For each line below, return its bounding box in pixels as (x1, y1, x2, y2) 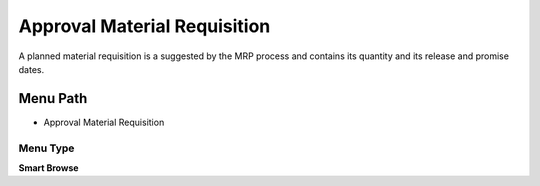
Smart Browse (18, 161, 79, 174)
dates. (18, 63, 45, 75)
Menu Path (18, 90, 88, 107)
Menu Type (18, 141, 75, 155)
